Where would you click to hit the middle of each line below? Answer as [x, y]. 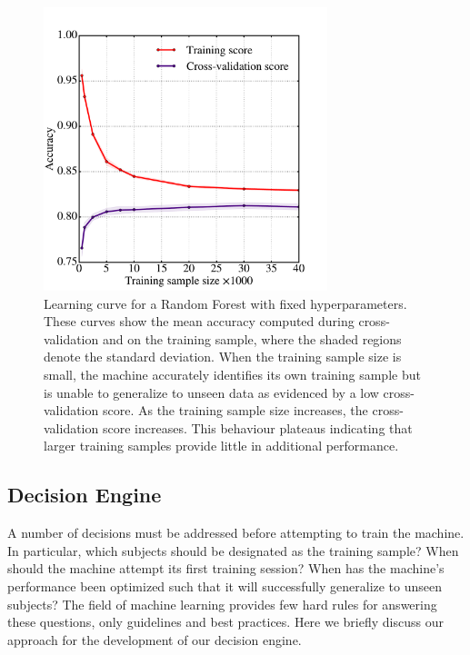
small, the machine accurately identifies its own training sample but [232, 374]
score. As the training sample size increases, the [235, 410]
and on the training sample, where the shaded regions [252, 338]
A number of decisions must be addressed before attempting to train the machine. [236, 533]
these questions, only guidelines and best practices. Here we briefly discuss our [225, 622]
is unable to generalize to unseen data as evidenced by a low [211, 392]
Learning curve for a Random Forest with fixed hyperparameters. [225, 303]
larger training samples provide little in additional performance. [221, 446]
